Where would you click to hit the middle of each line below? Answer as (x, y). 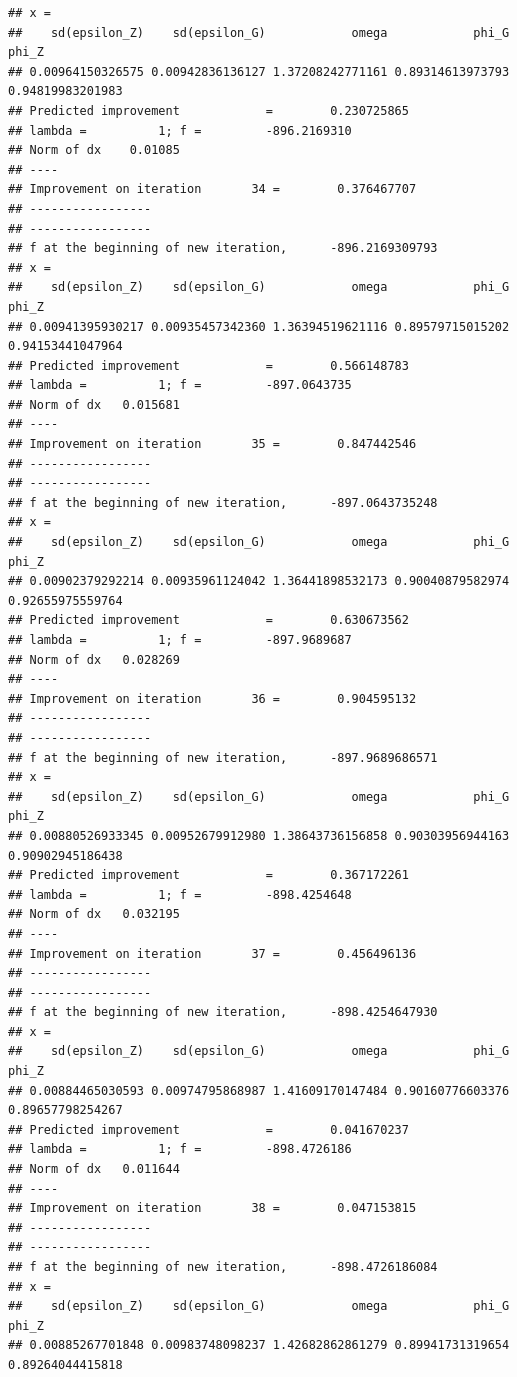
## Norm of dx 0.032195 (94, 914)
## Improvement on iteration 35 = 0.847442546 (212, 444)
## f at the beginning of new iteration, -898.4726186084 (223, 1267)
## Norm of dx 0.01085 (94, 150)
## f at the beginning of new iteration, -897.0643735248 (223, 502)
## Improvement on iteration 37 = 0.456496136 (212, 953)
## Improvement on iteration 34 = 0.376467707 (212, 189)
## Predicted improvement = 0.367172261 (208, 875)
